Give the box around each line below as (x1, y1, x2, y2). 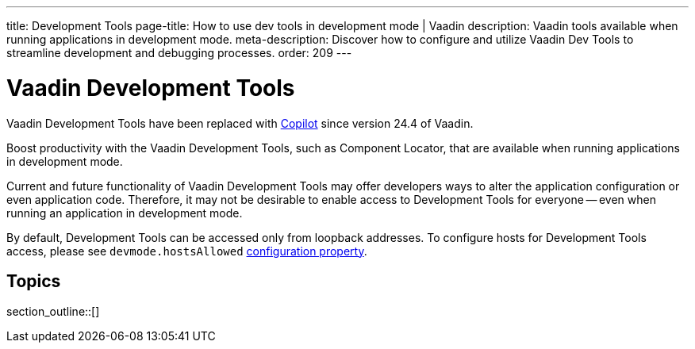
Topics (6, 270, 61, 291)
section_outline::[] (6, 305, 100, 319)
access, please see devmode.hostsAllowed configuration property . (6, 244, 367, 258)
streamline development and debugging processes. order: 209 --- (6, 46, 352, 59)
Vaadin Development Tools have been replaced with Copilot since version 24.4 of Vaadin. (6, 116, 474, 130)
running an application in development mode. (6, 205, 243, 220)
